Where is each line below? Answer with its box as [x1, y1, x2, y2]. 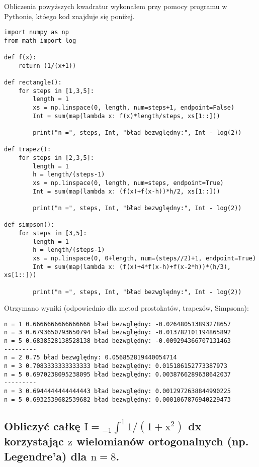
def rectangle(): [4, 79, 62, 86]
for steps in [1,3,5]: [18, 87, 94, 95]
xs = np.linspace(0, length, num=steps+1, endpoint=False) [33, 104, 235, 112]
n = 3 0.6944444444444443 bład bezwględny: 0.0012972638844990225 [4, 388, 231, 395]
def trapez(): [4, 146, 51, 153]
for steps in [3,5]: [18, 229, 87, 237]
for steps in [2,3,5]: [18, 154, 94, 162]
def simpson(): [4, 221, 55, 229]
